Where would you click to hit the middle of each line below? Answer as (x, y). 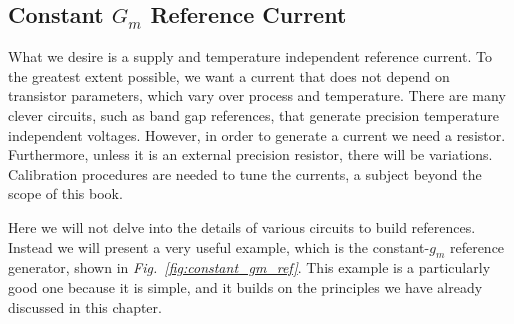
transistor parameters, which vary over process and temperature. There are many (257, 95)
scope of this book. (65, 193)
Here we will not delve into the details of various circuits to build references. (242, 226)
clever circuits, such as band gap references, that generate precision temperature (254, 114)
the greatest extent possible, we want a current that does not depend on (229, 75)
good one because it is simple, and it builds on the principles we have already (245, 286)
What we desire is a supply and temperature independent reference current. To (250, 56)
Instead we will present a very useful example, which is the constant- (219, 246)
